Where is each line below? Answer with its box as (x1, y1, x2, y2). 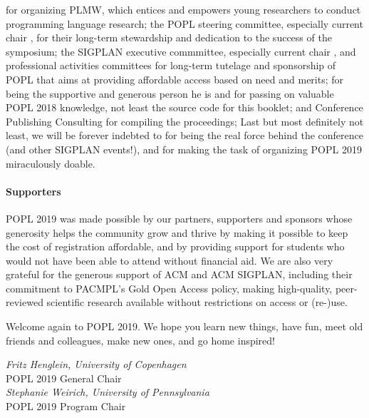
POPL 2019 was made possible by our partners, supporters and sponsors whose (6, 210, 353, 225)
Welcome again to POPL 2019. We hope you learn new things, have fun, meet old (6, 319, 363, 334)
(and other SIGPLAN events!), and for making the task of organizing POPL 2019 (6, 141, 362, 156)
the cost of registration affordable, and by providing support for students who (6, 239, 345, 254)
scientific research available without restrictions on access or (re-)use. (46, 295, 348, 310)
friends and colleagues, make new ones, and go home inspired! (6, 332, 275, 347)
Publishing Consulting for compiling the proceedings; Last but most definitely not (6, 113, 364, 128)
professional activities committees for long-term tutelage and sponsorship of (6, 58, 336, 73)
